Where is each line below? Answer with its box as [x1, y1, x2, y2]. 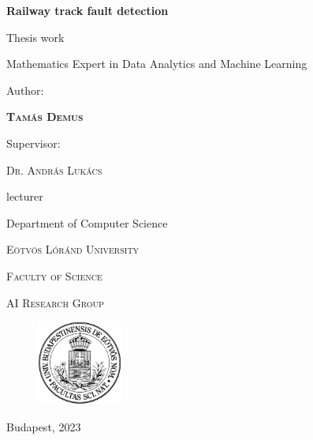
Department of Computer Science [6, 214, 168, 231]
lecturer [6, 188, 43, 205]
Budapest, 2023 [6, 419, 81, 435]
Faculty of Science [6, 267, 102, 284]
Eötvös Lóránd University [6, 241, 140, 258]
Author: [6, 81, 44, 98]
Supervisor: [6, 134, 61, 151]
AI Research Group [6, 294, 104, 310]
